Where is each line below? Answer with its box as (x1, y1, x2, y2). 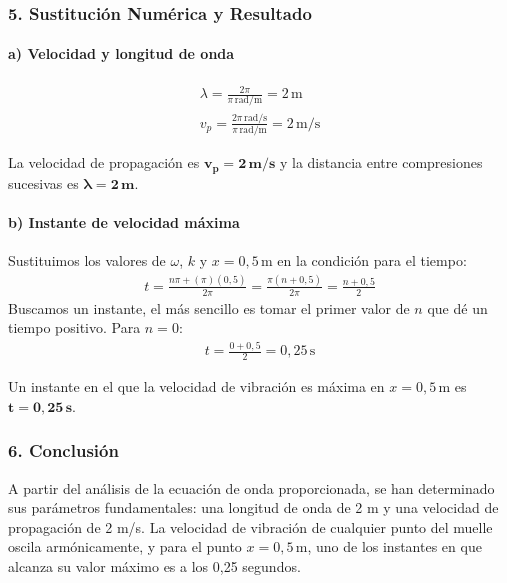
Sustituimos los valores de (8, 250, 166, 270)
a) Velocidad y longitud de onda (8, 43, 235, 64)
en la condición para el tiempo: (277, 250, 467, 270)
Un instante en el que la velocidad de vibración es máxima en (8, 376, 385, 397)
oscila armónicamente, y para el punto (8, 536, 242, 557)
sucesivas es (8, 172, 79, 193)
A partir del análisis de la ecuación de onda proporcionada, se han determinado (8, 477, 495, 498)
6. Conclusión (8, 438, 119, 463)
